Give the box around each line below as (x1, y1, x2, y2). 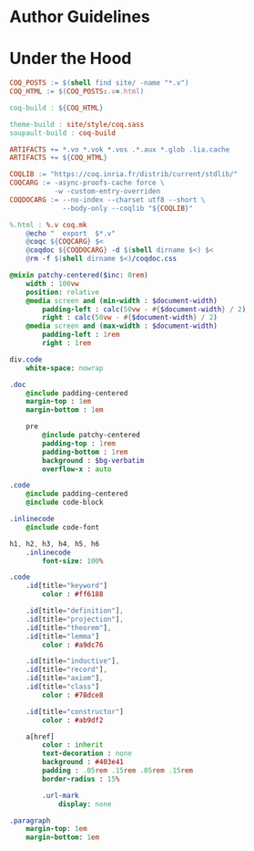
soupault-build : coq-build (9, 128, 117, 138)
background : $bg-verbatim (42, 456, 145, 465)
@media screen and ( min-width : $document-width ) (25, 296, 218, 305)
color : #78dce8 (42, 690, 104, 699)
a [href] (25, 732, 55, 741)
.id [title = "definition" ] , (25, 606, 125, 615)
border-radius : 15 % (42, 774, 120, 783)
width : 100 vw (25, 278, 79, 289)
